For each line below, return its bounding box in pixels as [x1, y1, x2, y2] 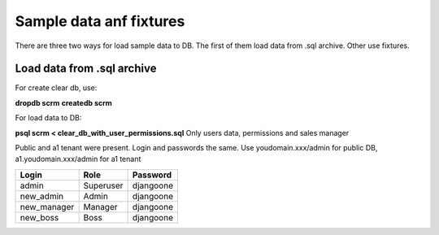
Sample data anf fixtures [15, 12, 185, 30]
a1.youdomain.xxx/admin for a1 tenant [15, 154, 141, 164]
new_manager [20, 201, 75, 212]
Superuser [83, 180, 124, 191]
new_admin [20, 190, 64, 202]
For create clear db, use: [15, 83, 98, 93]
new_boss [20, 211, 59, 223]
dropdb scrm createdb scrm [15, 98, 113, 107]
